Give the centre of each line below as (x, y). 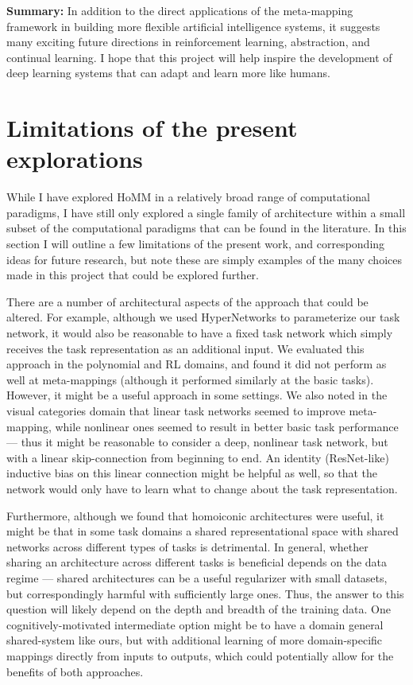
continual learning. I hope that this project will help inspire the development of (199, 57)
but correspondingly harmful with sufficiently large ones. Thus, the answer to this (205, 593)
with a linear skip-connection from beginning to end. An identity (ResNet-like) (198, 457)
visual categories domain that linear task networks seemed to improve (176, 411)
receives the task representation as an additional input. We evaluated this (185, 348)
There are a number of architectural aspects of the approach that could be (187, 301)
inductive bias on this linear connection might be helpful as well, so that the (192, 473)
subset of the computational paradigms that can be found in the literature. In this (206, 228)
